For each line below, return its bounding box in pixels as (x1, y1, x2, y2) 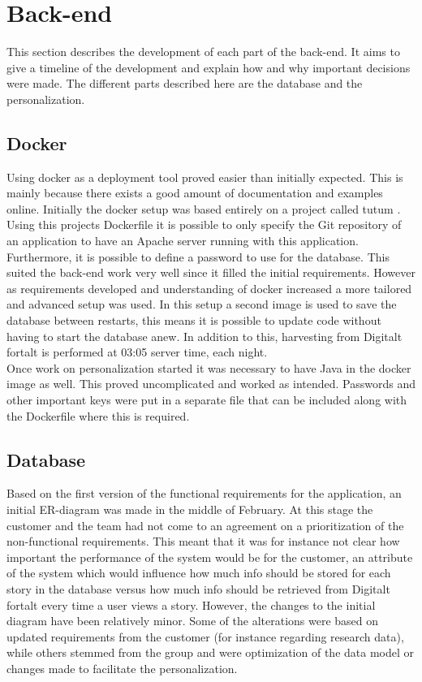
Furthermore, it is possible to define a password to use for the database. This (6, 248, 390, 265)
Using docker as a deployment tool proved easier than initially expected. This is (6, 168, 403, 185)
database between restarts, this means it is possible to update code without (6, 312, 381, 329)
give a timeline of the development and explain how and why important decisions (6, 58, 411, 76)
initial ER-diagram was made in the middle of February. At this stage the (6, 501, 373, 517)
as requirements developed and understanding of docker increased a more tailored (6, 279, 412, 296)
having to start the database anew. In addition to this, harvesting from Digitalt (6, 327, 403, 344)
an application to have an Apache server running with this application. (6, 232, 359, 249)
